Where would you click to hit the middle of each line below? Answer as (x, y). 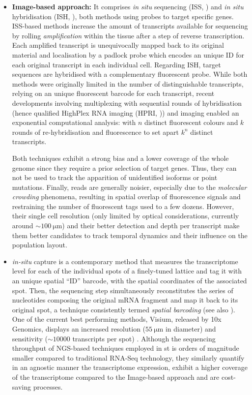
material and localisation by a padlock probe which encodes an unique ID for (128, 54)
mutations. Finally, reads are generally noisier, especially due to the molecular (129, 187)
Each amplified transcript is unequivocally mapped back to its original (118, 45)
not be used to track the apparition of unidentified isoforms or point (115, 177)
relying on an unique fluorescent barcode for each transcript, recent (113, 93)
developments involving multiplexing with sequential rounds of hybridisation (127, 103)
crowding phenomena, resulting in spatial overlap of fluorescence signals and (126, 197)
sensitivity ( (30, 338)
